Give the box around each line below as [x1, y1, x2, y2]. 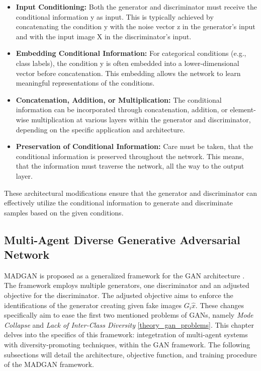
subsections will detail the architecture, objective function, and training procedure [4, 349, 257, 359]
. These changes [195, 300, 244, 310]
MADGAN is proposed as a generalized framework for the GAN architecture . [4, 270, 245, 280]
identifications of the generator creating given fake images [4, 300, 182, 310]
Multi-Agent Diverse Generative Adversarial [4, 232, 240, 247]
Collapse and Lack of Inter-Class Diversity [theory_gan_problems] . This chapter [4, 319, 254, 330]
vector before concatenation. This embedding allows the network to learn [16, 67, 241, 78]
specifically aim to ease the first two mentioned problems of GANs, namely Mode [4, 310, 253, 320]
